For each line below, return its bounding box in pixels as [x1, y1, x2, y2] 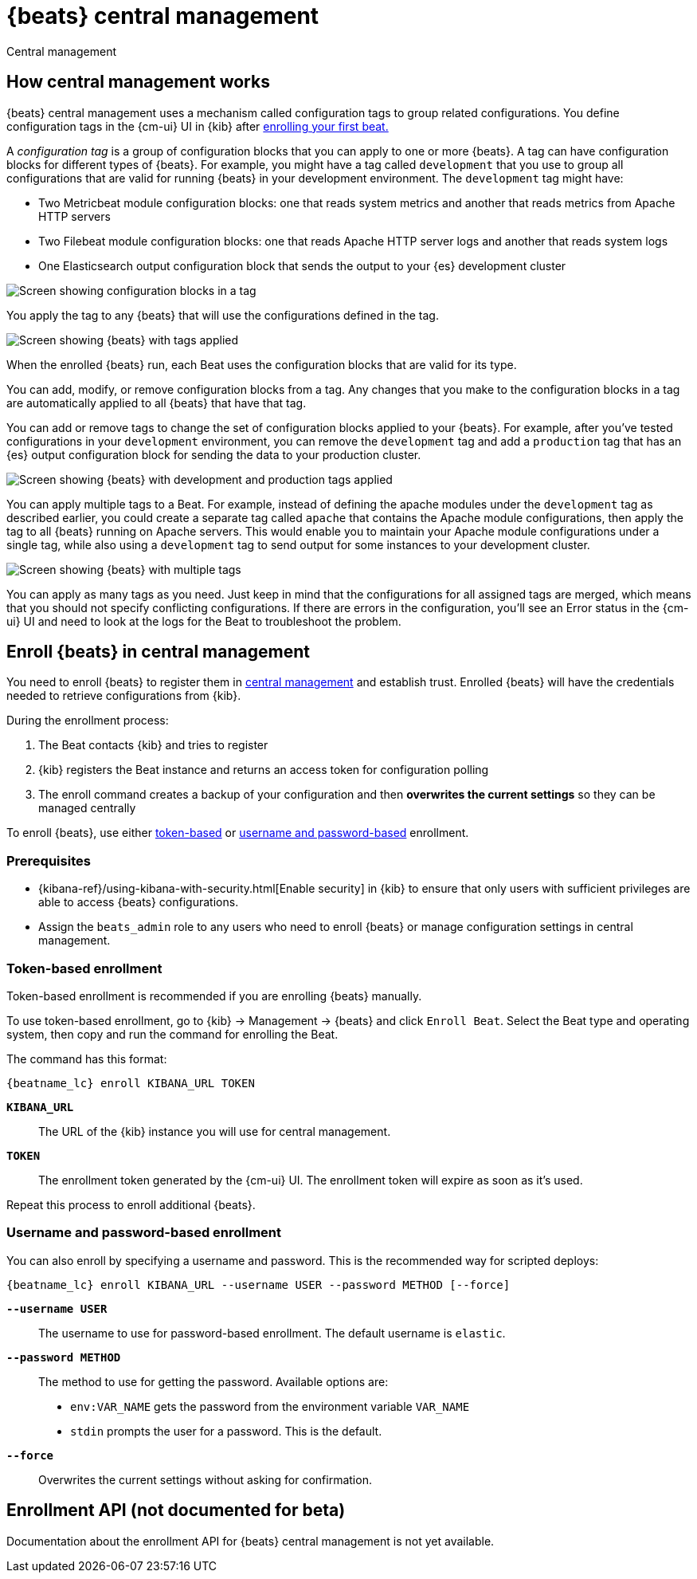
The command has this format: [6, 1051, 167, 1066]
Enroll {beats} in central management [6, 642, 310, 662]
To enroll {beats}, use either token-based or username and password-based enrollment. [6, 826, 469, 840]
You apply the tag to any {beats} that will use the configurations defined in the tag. [6, 308, 439, 322]
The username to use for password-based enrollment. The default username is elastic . [38, 1326, 506, 1340]
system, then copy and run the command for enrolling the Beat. [6, 1027, 339, 1041]
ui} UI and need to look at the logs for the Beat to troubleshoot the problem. [6, 614, 401, 628]
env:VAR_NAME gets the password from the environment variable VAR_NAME [70, 1399, 470, 1413]
